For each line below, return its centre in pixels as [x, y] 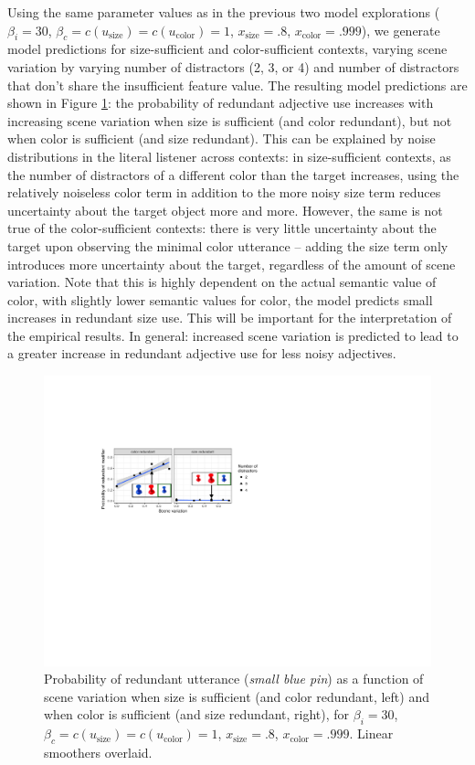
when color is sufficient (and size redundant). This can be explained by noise [222, 138]
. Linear [371, 733]
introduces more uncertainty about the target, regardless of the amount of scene [232, 264]
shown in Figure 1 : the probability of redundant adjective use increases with [221, 103]
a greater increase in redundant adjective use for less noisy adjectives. [202, 353]
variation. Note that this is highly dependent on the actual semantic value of [222, 282]
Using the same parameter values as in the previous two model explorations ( [224, 12]
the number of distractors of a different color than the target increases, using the [233, 174]
